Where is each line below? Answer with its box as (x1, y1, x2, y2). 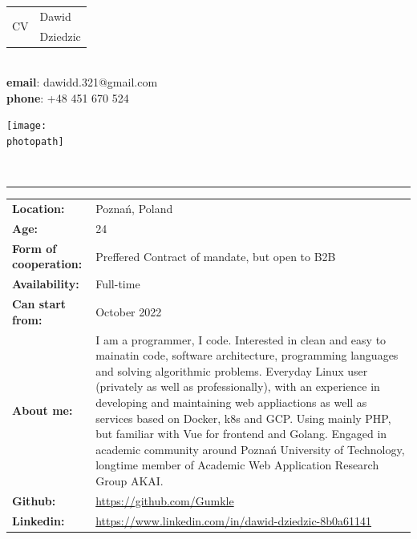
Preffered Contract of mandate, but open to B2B (95, 247, 336, 264)
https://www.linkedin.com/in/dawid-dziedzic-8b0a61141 (95, 512, 372, 529)
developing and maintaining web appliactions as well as (95, 393, 367, 410)
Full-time (95, 276, 140, 292)
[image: (6, 120, 47, 132)
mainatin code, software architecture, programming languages (95, 347, 399, 364)
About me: (12, 401, 73, 418)
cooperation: (12, 255, 83, 272)
